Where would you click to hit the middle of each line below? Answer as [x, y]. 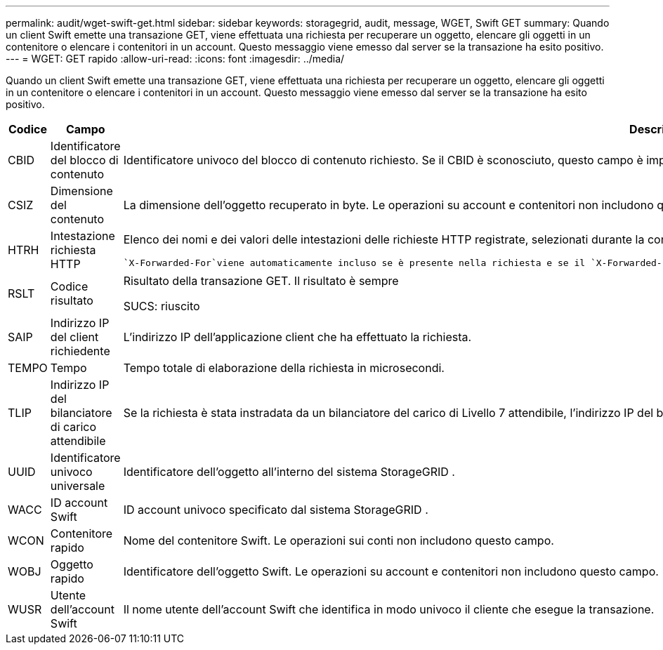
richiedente [80, 351]
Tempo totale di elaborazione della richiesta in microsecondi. [284, 368]
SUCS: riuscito [162, 306]
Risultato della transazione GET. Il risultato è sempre [261, 281]
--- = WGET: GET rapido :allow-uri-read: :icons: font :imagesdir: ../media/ [175, 59]
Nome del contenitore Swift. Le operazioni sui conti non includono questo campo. [339, 540]
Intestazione [83, 236]
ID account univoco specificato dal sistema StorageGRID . [276, 510]
